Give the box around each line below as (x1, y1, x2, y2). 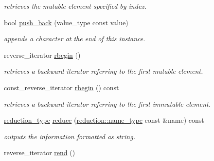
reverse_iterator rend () (4, 147, 75, 158)
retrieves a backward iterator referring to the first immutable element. (4, 98, 211, 109)
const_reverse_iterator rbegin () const (4, 82, 119, 92)
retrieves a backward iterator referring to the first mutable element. (4, 66, 203, 76)
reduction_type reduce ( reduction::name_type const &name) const (4, 115, 204, 125)
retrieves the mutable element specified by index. (4, 1, 147, 11)
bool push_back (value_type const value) (4, 17, 128, 27)
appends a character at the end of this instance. (4, 33, 145, 44)
